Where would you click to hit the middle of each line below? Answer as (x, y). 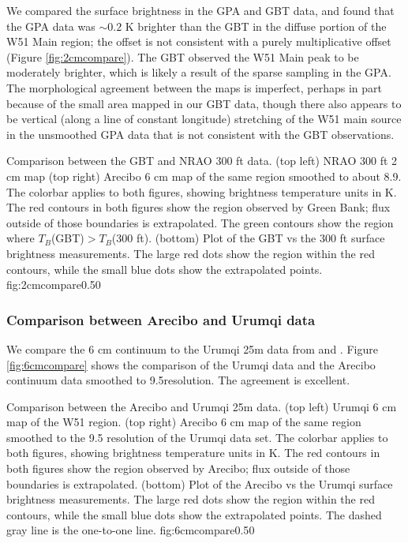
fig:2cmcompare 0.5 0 (54, 285)
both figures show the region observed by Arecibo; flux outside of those (178, 468)
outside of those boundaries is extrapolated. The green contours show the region (200, 222)
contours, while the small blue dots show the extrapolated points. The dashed (194, 514)
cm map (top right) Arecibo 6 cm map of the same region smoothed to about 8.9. (204, 176)
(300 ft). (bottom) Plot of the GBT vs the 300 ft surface (248, 238)
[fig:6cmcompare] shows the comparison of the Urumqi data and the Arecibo (191, 364)
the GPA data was (51, 26)
